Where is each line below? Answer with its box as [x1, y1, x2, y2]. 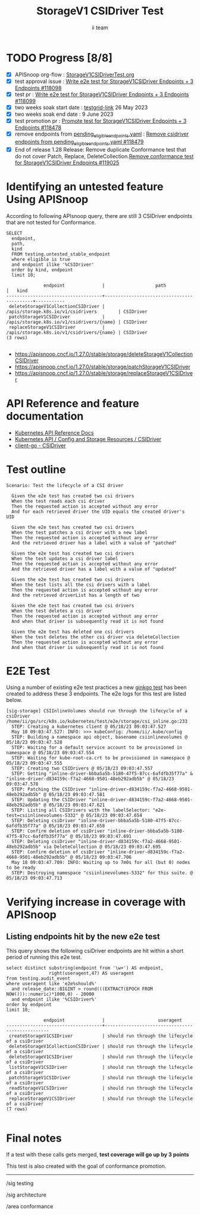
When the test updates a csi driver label [11, 555, 118, 562]
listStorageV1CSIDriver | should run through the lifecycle [8, 1065, 193, 1071]
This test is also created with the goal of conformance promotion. [6, 1162, 167, 1170]
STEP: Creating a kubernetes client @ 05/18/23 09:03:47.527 [11, 724, 167, 730]
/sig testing [6, 1180, 34, 1187]
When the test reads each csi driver [11, 498, 105, 504]
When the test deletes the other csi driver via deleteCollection [11, 634, 180, 640]
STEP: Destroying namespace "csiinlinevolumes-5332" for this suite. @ [11, 870, 193, 876]
